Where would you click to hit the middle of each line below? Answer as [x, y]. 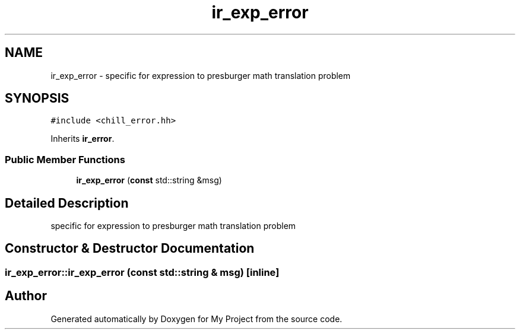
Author [26, 296]
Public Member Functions [65, 159]
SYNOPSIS [37, 98]
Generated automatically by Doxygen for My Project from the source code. [196, 319]
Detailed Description [67, 203]
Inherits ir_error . [83, 139]
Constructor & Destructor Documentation [130, 249]
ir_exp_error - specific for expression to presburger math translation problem [201, 75]
